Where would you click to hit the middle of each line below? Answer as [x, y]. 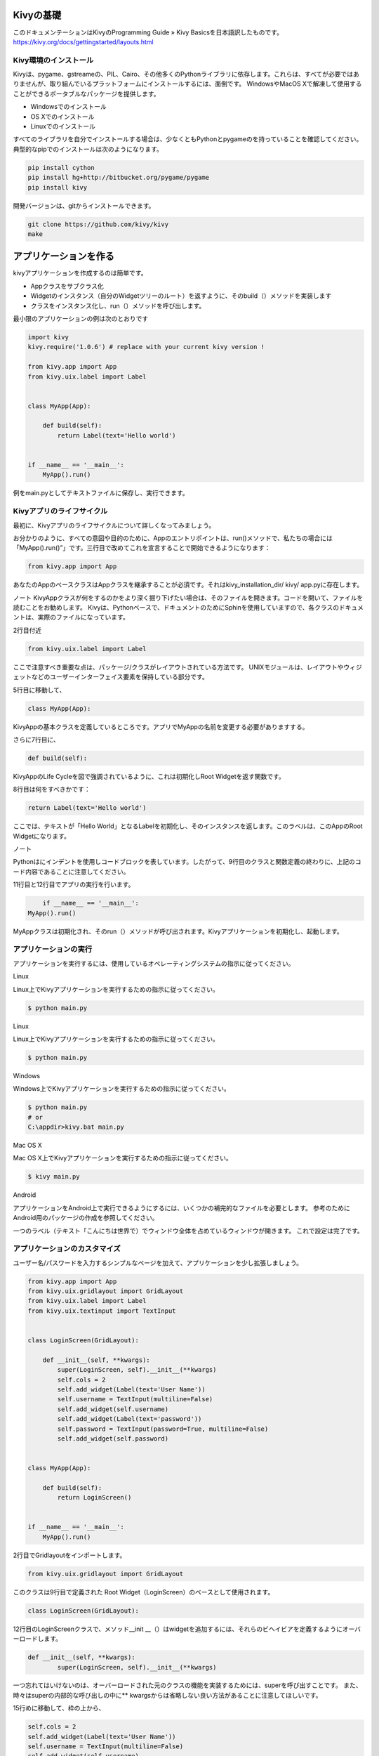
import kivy [48, 337]
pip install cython [61, 168]
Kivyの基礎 [37, 15]
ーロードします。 [38, 1639]
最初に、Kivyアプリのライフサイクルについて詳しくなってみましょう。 [114, 525]
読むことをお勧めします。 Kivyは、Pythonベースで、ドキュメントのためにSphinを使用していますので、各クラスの [176, 608]
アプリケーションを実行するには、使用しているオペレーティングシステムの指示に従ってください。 [154, 963]
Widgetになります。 [41, 836]
